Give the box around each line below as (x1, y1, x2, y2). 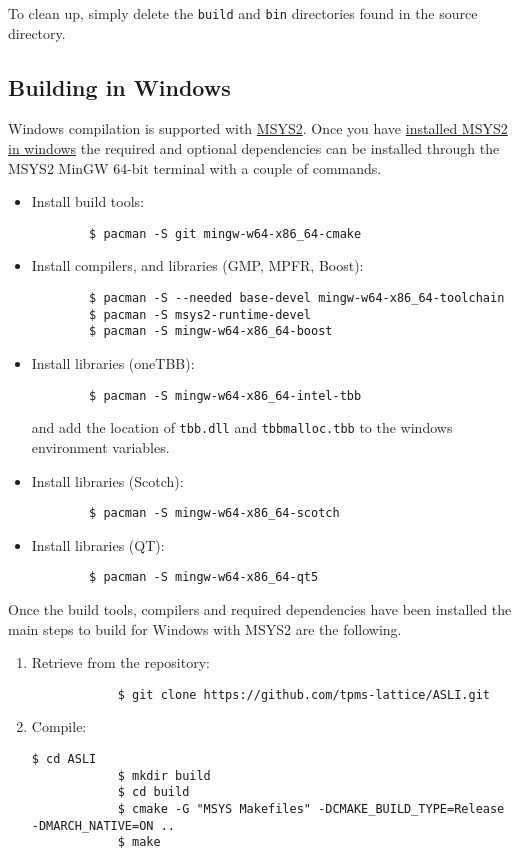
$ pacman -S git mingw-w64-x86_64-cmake (89, 226, 362, 241)
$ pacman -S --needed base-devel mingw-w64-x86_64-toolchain (89, 291, 505, 306)
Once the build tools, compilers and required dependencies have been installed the (8, 599, 512, 620)
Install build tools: (31, 191, 144, 212)
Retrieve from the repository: (31, 652, 210, 673)
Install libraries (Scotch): (31, 470, 184, 491)
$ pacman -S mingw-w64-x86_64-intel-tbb (89, 388, 362, 403)
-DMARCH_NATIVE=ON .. (31, 818, 175, 833)
